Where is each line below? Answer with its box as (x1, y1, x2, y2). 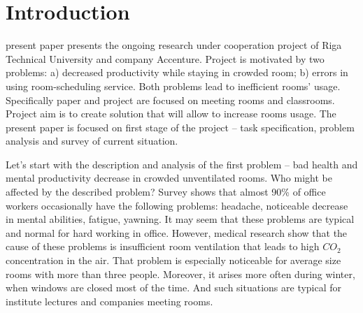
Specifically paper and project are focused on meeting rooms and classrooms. (6, 92, 335, 107)
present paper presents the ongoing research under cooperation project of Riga (6, 38, 342, 52)
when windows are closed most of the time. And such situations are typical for (6, 280, 342, 295)
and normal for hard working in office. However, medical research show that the (6, 225, 348, 240)
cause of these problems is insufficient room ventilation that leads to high (6, 239, 320, 254)
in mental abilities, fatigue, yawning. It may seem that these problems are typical (6, 212, 355, 226)
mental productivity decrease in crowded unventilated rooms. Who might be (6, 170, 332, 185)
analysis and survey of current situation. (6, 133, 178, 148)
